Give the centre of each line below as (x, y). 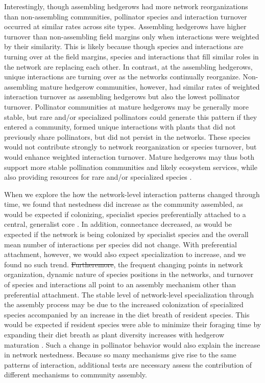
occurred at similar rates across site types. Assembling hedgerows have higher (125, 26)
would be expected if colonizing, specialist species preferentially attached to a (125, 214)
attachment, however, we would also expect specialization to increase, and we (125, 254)
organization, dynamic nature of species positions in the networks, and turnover (129, 274)
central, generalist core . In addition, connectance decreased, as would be (118, 224)
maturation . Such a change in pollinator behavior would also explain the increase (132, 344)
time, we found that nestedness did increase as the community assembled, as (124, 204)
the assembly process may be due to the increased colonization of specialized (124, 304)
